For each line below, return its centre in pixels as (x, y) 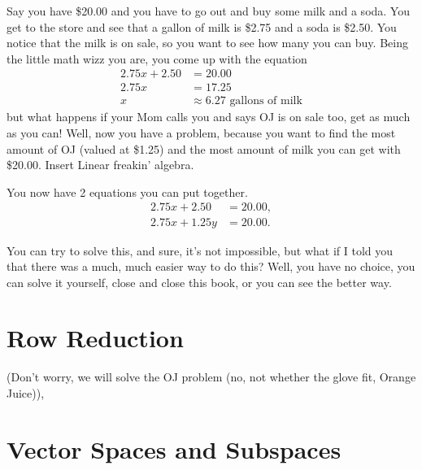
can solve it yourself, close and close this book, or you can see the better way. (199, 282)
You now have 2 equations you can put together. (127, 191)
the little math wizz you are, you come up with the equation (157, 58)
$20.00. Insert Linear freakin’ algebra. (100, 165)
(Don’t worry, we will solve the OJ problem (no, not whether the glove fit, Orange (211, 377)
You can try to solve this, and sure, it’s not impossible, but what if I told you (200, 250)
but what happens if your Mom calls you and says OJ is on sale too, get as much (209, 117)
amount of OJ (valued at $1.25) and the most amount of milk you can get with (204, 148)
